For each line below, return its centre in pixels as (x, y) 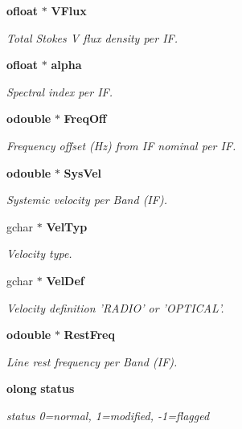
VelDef (65, 280)
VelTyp (67, 226)
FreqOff (85, 118)
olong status (41, 388)
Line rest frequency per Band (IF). (92, 361)
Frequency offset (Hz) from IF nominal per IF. (121, 145)
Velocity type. (39, 253)
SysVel (83, 172)
